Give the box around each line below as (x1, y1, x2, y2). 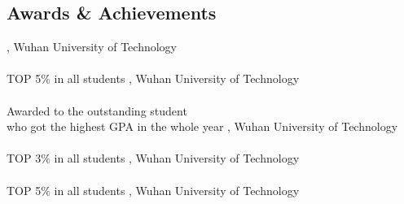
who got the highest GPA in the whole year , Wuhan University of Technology (7, 118, 398, 135)
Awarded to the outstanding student (7, 102, 187, 119)
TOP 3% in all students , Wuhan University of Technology (7, 150, 300, 167)
